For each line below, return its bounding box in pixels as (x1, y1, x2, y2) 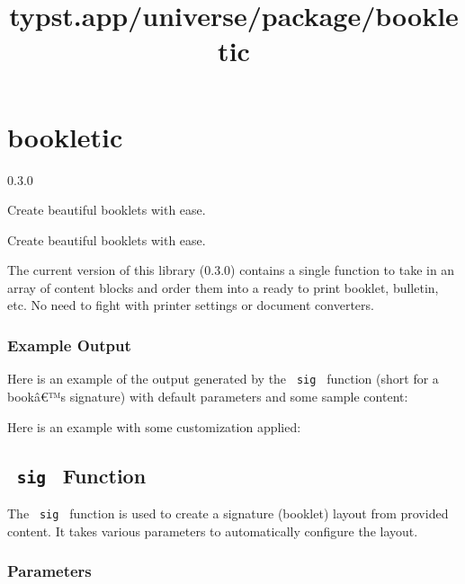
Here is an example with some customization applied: (7, 417, 301, 436)
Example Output (7, 333, 131, 356)
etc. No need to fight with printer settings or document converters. (7, 296, 374, 314)
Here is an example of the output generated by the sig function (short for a (7, 369, 439, 388)
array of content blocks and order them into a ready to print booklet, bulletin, (7, 278, 439, 296)
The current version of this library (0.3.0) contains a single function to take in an (7, 261, 455, 279)
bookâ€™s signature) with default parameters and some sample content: (7, 386, 408, 405)
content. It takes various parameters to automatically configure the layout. (7, 521, 418, 540)
